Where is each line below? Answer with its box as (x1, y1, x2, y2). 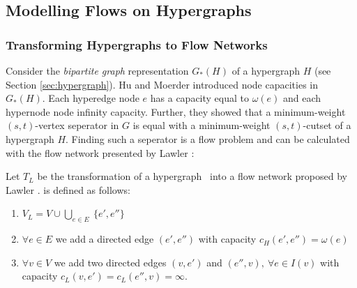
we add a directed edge (55, 232, 154, 246)
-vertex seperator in (35, 118, 119, 132)
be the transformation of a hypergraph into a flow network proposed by (37, 169, 347, 183)
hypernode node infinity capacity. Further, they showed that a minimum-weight (6, 104, 346, 119)
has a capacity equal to (150, 91, 249, 105)
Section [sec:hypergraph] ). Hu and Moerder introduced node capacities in (6, 77, 319, 91)
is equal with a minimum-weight (132, 118, 271, 132)
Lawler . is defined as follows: (6, 182, 130, 197)
